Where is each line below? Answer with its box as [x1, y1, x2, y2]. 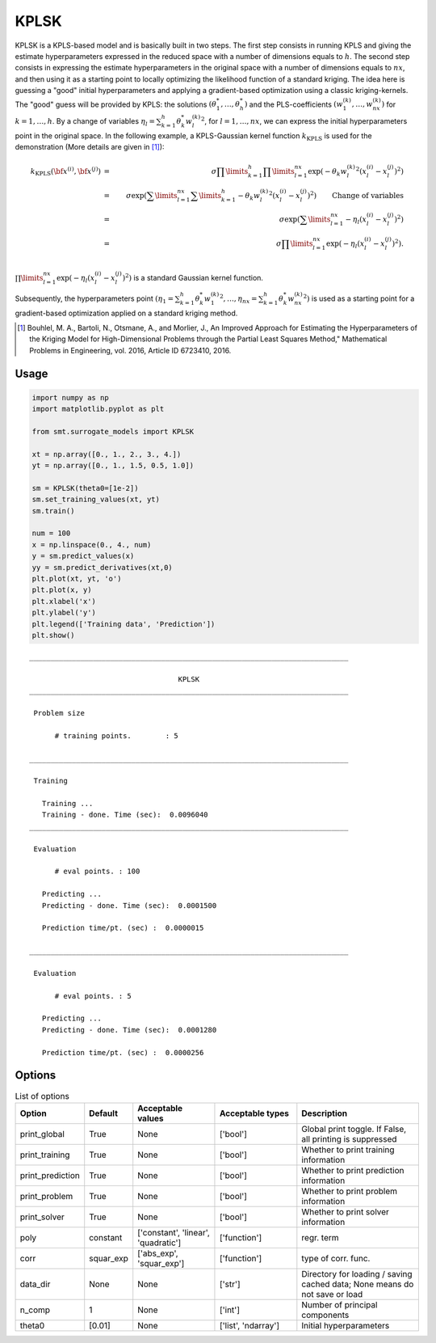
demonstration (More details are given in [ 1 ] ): [15, 142, 165, 152]
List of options [15, 1090, 70, 1101]
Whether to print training [301, 1144, 395, 1155]
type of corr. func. [301, 1252, 371, 1264]
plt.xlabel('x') [31, 597, 97, 606]
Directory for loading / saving [301, 1268, 413, 1279]
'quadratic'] [137, 1237, 182, 1248]
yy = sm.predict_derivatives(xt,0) [31, 563, 173, 572]
